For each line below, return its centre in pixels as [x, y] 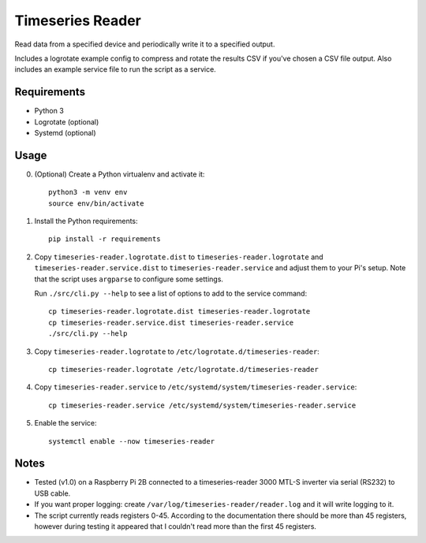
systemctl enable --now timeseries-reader [132, 441]
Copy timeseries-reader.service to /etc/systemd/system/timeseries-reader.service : [196, 387]
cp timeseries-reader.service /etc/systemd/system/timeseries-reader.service [202, 405]
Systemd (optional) [65, 133]
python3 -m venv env [88, 192]
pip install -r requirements [105, 239]
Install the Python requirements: [86, 221]
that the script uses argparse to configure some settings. [129, 279]
